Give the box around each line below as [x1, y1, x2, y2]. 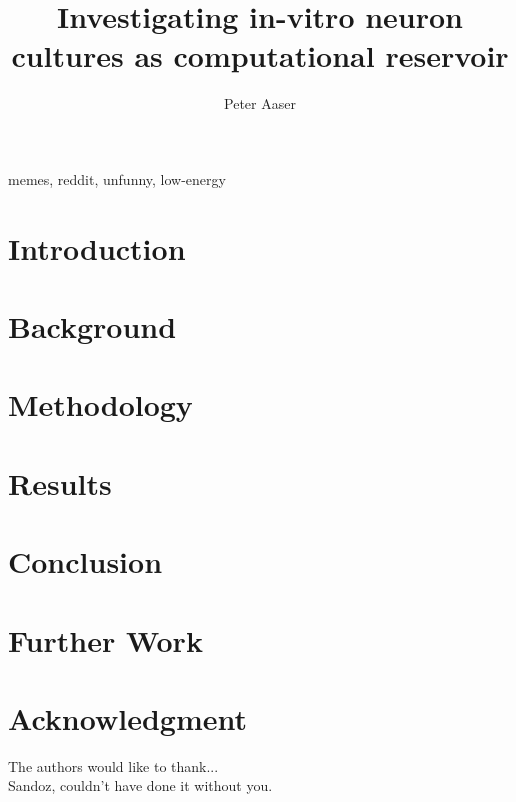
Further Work [8, 619, 203, 660]
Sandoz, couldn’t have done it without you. [8, 775, 273, 796]
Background [8, 306, 177, 347]
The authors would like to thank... [8, 755, 219, 776]
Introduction [8, 227, 186, 268]
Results [8, 462, 112, 503]
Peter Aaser [224, 93, 296, 114]
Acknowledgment [8, 697, 247, 738]
